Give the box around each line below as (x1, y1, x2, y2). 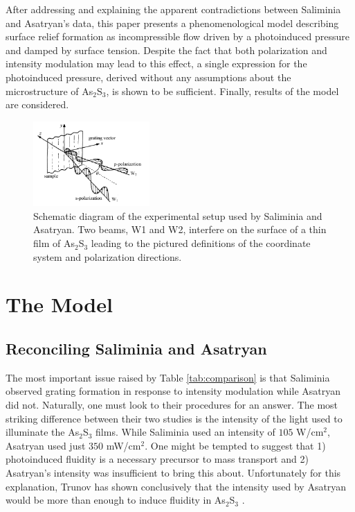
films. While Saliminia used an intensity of (95, 425, 275, 439)
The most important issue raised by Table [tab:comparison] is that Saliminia (6, 370, 330, 384)
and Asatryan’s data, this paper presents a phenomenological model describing (6, 15, 339, 30)
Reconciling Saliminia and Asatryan (6, 338, 267, 359)
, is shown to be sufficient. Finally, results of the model (106, 83, 339, 98)
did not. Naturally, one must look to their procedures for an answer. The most (6, 398, 338, 412)
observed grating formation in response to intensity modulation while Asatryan (6, 384, 341, 398)
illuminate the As (6, 425, 80, 439)
